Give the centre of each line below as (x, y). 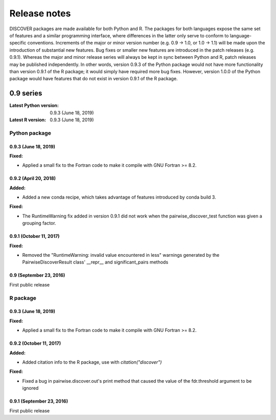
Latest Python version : (34, 105)
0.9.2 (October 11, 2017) (35, 343)
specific (18, 43)
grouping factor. (39, 223)
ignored (30, 388)
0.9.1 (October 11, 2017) (34, 236)
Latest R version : (28, 120)
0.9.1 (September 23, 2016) (39, 401)
